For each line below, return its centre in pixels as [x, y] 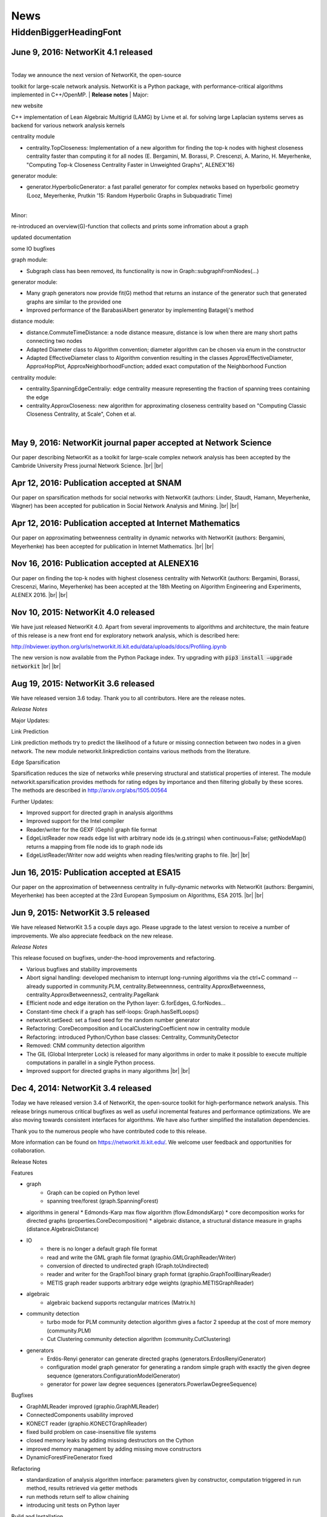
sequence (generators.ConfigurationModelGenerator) [114, 1376]
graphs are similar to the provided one [74, 302]
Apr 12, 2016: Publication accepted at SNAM [96, 483]
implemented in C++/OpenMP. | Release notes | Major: [80, 95]
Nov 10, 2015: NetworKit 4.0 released [83, 613]
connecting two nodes [54, 341]
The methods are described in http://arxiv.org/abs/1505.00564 [89, 790]
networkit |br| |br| [36, 666]
